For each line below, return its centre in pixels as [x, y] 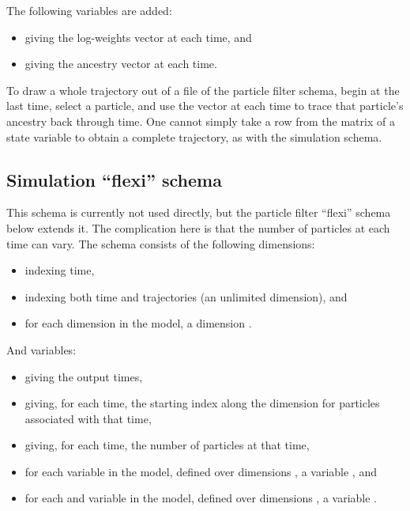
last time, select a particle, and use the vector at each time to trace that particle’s [205, 106]
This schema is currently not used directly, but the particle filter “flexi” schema [199, 212]
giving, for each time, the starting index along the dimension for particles [202, 403]
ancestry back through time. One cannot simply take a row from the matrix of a [201, 121]
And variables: [41, 349]
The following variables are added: [89, 10]
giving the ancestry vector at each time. [121, 64]
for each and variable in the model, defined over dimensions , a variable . [201, 498]
